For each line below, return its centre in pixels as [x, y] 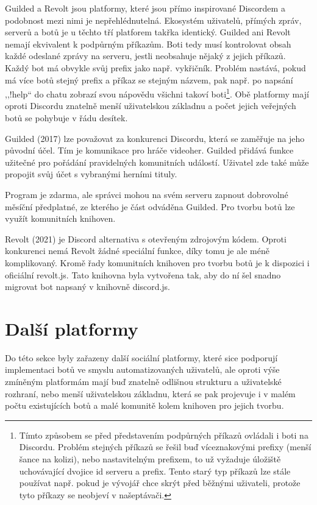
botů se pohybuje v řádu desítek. [66, 118]
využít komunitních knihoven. [60, 218]
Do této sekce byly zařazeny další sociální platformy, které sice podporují [141, 357]
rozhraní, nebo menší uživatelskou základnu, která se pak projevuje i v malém [150, 393]
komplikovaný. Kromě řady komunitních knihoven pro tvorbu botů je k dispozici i [157, 262]
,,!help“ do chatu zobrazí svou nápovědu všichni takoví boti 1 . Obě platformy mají [157, 93]
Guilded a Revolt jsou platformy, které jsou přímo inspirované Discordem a [145, 8]
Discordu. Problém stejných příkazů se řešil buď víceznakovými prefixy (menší [165, 447]
